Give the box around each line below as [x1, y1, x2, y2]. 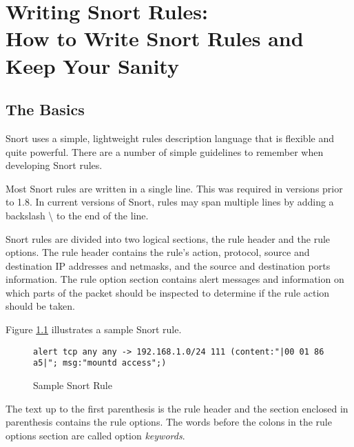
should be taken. [6, 299, 75, 313]
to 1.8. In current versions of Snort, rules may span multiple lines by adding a [6, 195, 334, 209]
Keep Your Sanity [6, 51, 179, 79]
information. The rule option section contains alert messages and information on [6, 272, 344, 286]
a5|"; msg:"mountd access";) [33, 358, 167, 368]
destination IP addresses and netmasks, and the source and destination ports [6, 258, 331, 272]
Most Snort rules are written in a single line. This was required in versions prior [6, 181, 343, 195]
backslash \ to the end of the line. [6, 208, 149, 222]
